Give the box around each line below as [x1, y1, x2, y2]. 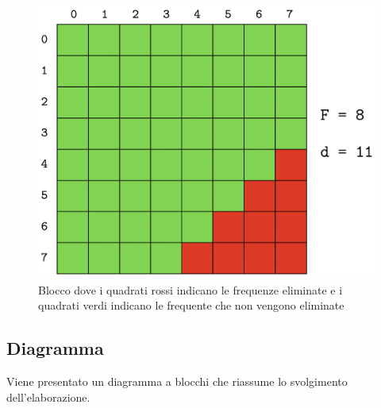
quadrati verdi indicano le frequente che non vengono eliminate [38, 297, 344, 314]
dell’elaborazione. [6, 388, 90, 405]
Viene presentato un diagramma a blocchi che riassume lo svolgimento [6, 373, 348, 390]
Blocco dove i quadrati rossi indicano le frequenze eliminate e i [38, 281, 343, 298]
